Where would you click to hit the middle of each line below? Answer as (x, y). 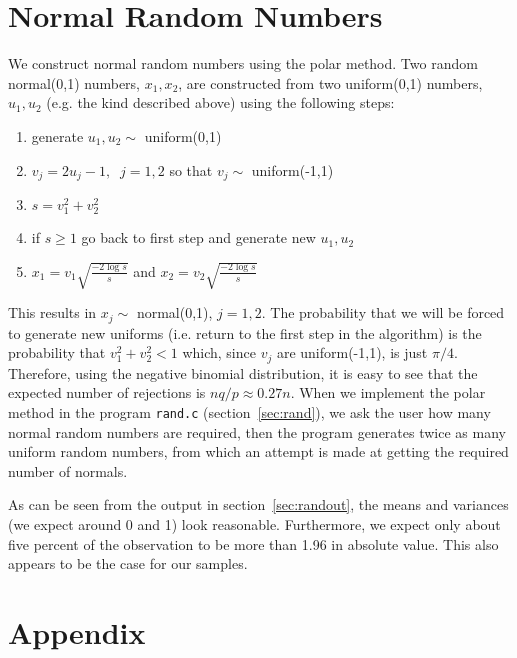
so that (191, 169)
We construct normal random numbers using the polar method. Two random (243, 63)
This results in (52, 312)
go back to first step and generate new (198, 237)
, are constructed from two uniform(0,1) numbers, (330, 82)
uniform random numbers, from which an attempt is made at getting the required (258, 451)
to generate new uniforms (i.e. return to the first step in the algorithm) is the (245, 332)
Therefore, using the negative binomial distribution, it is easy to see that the (243, 372)
